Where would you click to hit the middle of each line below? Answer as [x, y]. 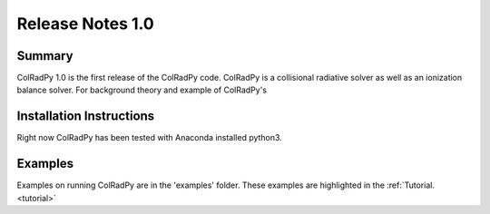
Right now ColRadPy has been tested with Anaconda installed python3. [150, 138]
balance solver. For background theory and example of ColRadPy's [142, 90]
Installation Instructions [86, 117]
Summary [45, 56]
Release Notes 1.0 [85, 24]
